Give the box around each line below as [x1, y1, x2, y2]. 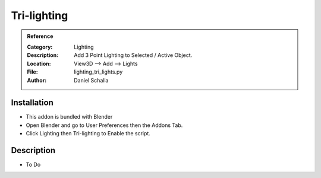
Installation [11, 98, 53, 108]
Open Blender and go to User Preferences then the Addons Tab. [26, 122, 183, 129]
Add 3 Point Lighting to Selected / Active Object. [74, 52, 193, 59]
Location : [27, 60, 51, 67]
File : [27, 68, 38, 75]
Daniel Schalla [74, 77, 109, 84]
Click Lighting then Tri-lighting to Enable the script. [26, 130, 151, 137]
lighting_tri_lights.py [74, 68, 123, 75]
